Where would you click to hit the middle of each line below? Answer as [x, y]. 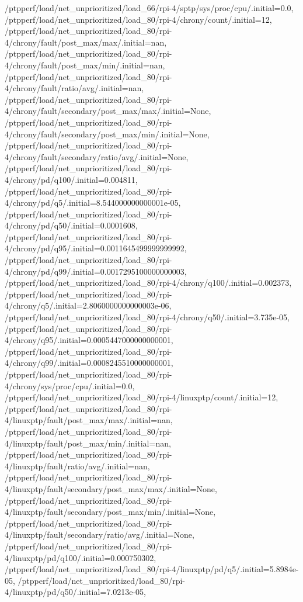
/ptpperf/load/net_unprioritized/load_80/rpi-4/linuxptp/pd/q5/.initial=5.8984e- [152, 569]
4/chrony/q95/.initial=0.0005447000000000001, [89, 340]
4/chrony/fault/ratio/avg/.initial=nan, [74, 88]
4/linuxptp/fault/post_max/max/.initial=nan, [89, 420]
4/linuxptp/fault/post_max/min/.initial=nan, [88, 443]
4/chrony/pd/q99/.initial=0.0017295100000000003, [96, 271]
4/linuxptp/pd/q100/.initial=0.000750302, [81, 557]
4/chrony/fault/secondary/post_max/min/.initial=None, [107, 134]
